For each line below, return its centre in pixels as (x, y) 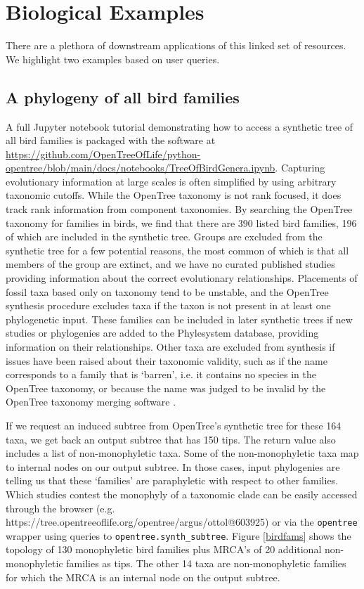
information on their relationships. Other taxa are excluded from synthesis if (170, 347)
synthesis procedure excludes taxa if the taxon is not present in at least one (168, 305)
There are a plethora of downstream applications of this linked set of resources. (176, 45)
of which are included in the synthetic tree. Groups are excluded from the (164, 237)
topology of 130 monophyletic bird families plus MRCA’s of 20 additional (164, 549)
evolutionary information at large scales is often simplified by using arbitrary (171, 181)
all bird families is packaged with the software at (111, 140)
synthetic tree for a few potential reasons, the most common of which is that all (177, 250)
